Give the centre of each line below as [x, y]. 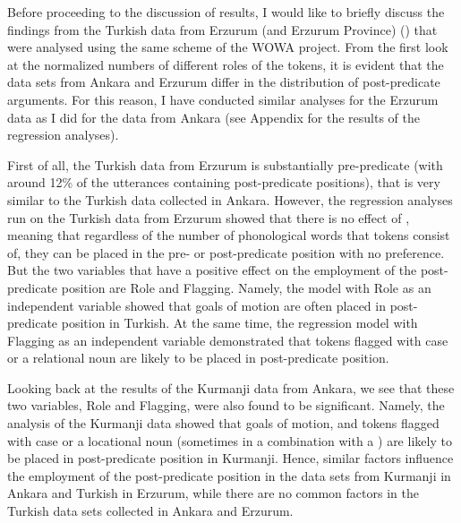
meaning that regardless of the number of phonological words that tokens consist [229, 235]
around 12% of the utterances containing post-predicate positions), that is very [224, 182]
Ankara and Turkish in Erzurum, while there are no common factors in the [213, 493]
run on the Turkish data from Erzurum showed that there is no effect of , [209, 217]
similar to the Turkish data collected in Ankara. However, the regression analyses [230, 199]
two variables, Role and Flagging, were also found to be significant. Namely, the [226, 405]
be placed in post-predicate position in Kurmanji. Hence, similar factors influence [230, 458]
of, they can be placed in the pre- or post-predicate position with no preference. [226, 252]
